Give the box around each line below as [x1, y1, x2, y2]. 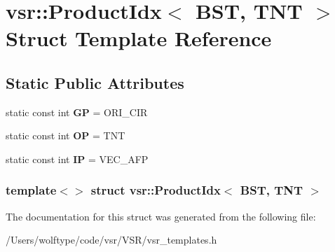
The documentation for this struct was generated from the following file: [6, 209, 316, 223]
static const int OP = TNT [6, 128, 125, 143]
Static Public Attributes [6, 71, 184, 93]
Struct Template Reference [6, 24, 272, 52]
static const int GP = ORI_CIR [6, 104, 148, 119]
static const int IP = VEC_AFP [6, 151, 149, 166]
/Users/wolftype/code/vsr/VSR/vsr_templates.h [6, 232, 217, 247]
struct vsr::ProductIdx [90, 181, 221, 199]
